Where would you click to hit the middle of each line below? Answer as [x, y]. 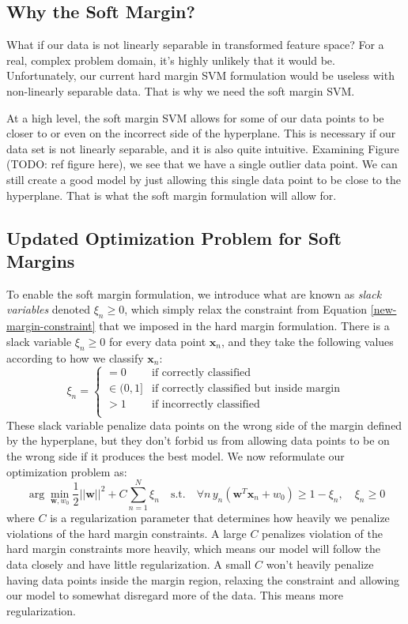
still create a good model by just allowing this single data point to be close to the [204, 179]
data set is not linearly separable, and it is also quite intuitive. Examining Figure [203, 148]
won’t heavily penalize [320, 564]
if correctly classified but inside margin [246, 389]
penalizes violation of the [323, 533]
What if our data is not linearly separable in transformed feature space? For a [195, 45]
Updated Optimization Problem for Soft [174, 237]
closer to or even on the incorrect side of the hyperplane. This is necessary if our [201, 133]
